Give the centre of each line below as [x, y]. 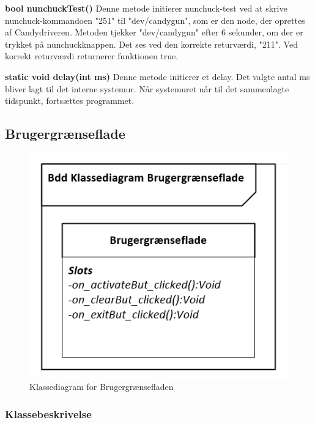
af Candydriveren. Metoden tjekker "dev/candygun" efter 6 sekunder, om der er [154, 32]
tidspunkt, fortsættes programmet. [70, 101]
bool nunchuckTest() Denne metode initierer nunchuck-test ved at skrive [146, 8]
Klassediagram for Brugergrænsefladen [102, 387]
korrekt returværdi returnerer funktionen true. [92, 56]
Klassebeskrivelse [48, 414]
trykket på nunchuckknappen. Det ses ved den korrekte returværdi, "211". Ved [151, 44]
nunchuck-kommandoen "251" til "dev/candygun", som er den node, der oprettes [155, 20]
